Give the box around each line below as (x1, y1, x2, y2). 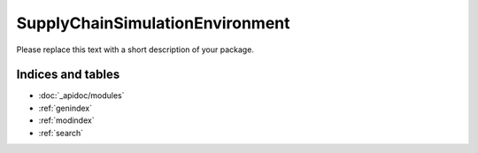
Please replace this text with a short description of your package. (16, 44, 254, 55)
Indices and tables (16, 67, 120, 82)
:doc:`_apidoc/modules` (38, 90, 125, 101)
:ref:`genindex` (38, 103, 93, 113)
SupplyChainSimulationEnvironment (16, 13, 290, 33)
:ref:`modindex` (38, 115, 95, 126)
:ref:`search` (38, 127, 84, 138)
